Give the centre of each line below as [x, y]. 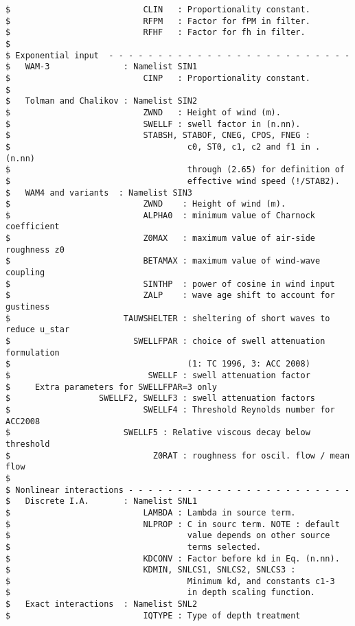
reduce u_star [38, 330]
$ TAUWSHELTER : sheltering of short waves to [168, 318]
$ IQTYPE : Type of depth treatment [153, 615]
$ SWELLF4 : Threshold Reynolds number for [170, 409]
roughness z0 [35, 250]
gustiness [28, 307]
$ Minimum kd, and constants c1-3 [170, 581]
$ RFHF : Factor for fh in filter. [156, 33]
